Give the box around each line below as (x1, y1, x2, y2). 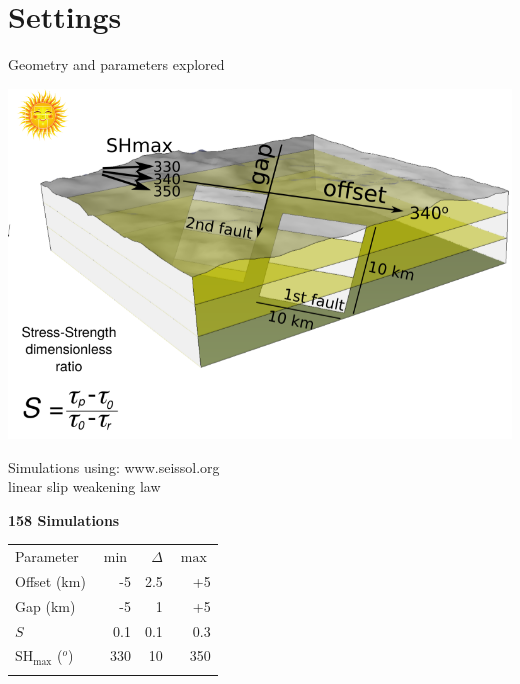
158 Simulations (8, 509, 120, 530)
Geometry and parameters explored (8, 54, 225, 75)
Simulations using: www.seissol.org (8, 456, 220, 477)
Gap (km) (15, 595, 76, 616)
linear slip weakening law (8, 476, 161, 497)
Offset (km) (15, 570, 86, 591)
